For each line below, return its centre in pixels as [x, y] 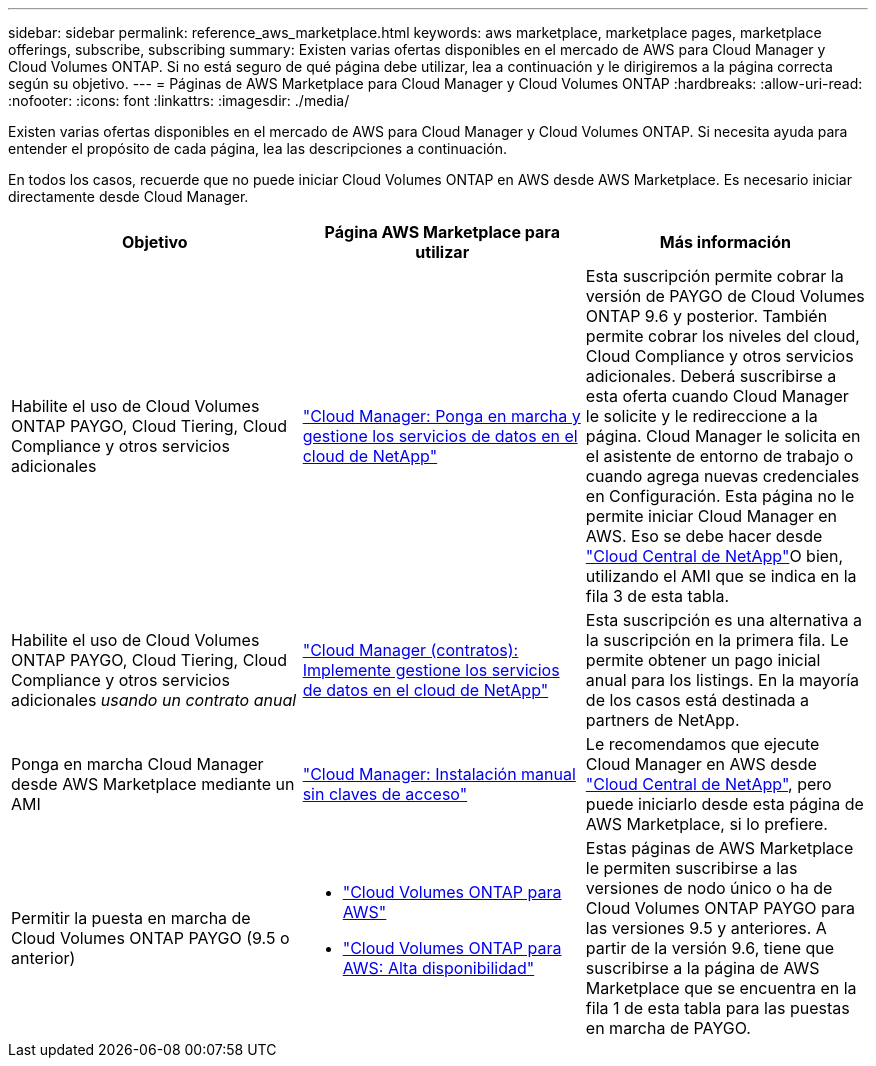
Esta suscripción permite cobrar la [714, 276]
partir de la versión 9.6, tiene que [710, 948]
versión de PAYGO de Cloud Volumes [725, 296]
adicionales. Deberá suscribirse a [711, 376]
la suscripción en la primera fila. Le [717, 640]
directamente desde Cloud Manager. [128, 196]
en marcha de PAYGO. [668, 1028]
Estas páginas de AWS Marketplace [719, 848]
